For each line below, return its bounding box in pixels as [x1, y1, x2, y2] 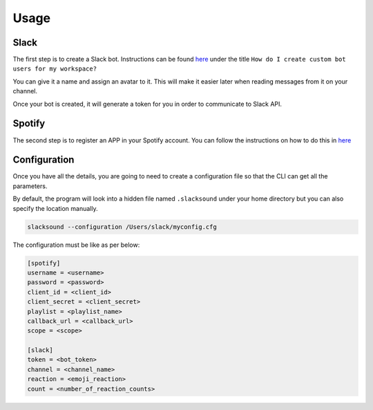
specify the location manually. [12, 204, 98, 212]
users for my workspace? [12, 65, 97, 73]
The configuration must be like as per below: [12, 241, 140, 249]
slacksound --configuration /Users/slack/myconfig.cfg [27, 223, 217, 231]
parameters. [12, 182, 48, 190]
